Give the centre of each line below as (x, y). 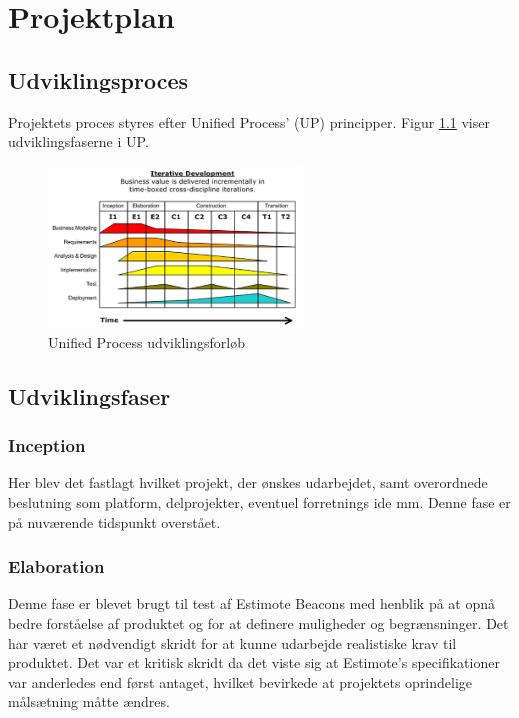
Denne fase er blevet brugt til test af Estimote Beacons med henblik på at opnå (252, 603)
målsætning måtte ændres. (89, 701)
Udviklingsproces (98, 79)
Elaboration (56, 566)
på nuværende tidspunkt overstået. (114, 521)
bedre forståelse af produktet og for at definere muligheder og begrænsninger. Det (258, 622)
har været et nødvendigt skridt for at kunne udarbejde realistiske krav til (232, 642)
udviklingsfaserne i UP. (78, 141)
